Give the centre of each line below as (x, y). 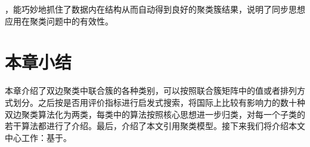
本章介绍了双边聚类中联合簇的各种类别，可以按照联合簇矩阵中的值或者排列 (151, 91)
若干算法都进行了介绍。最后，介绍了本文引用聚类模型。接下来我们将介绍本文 (155, 126)
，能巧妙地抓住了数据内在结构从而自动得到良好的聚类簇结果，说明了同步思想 (155, 9)
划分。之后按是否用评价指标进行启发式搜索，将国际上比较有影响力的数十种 (159, 102)
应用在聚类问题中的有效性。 (59, 21)
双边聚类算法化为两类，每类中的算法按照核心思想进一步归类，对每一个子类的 (155, 114)
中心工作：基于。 (38, 137)
